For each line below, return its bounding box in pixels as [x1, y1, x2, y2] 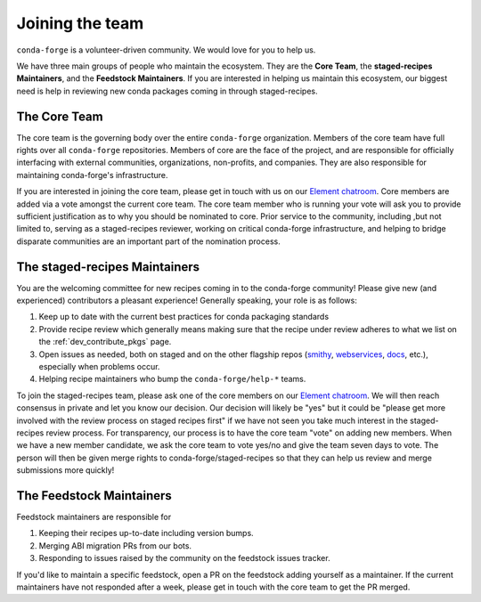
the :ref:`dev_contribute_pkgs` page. [38, 337, 172, 347]
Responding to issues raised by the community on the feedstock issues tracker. [38, 553, 330, 564]
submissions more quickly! [16, 465, 115, 476]
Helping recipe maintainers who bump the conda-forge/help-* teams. [38, 374, 306, 385]
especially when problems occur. [38, 362, 160, 371]
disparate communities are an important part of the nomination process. [16, 236, 281, 247]
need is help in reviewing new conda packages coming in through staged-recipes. [16, 85, 318, 96]
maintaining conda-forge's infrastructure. [16, 169, 168, 180]
